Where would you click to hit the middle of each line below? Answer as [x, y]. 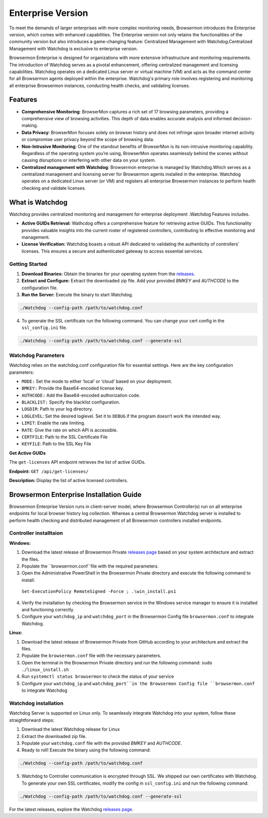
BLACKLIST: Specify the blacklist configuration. [71, 402]
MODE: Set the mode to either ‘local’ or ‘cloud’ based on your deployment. [97, 381]
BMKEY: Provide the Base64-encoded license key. [73, 388]
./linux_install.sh [45, 670]
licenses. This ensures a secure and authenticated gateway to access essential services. [112, 251]
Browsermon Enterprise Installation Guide [75, 494]
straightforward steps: [32, 720]
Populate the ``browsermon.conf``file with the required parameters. [90, 566]
